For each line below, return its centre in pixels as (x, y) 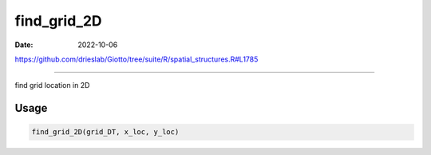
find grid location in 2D (52, 85)
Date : (24, 45)
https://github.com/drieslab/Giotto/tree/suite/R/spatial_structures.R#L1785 (136, 59)
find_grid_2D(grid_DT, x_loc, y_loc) (105, 132)
